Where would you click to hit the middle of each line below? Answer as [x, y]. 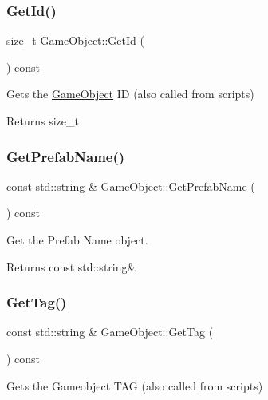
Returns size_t [43, 121]
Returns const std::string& [71, 266]
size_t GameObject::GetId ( [75, 40]
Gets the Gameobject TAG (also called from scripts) [135, 385]
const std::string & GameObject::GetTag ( [110, 332]
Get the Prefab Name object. [77, 240]
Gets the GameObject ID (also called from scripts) [130, 94]
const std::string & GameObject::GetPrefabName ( [131, 186]
